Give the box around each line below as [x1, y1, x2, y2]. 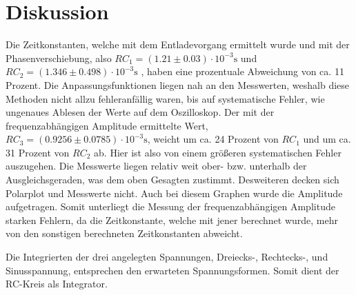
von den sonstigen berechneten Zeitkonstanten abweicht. [6, 226, 243, 241]
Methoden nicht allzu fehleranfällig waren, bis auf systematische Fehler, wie [6, 91, 325, 105]
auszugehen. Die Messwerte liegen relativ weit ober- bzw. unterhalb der [6, 159, 307, 173]
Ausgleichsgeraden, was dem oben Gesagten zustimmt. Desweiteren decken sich [6, 172, 339, 187]
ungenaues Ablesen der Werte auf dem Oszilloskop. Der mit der [6, 105, 275, 119]
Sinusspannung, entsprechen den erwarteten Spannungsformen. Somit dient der [6, 263, 339, 277]
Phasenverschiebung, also [6, 50, 112, 65]
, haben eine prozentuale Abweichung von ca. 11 [141, 64, 344, 79]
